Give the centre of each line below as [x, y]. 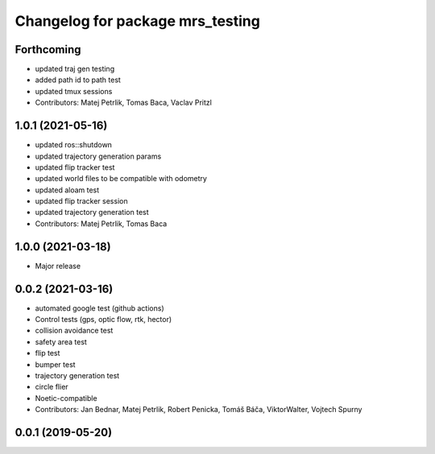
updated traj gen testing [75, 69]
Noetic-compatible [66, 398]
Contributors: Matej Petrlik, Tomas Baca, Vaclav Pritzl [124, 103]
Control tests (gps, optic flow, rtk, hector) [104, 320]
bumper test [55, 364]
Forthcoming [48, 50]
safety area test [61, 341]
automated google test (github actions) [99, 308]
